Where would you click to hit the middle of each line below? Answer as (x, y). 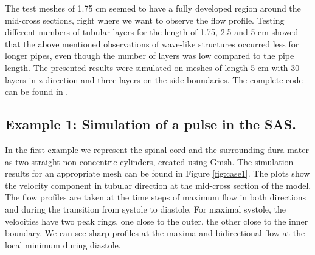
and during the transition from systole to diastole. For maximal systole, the (146, 209)
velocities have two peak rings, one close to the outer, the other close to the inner (157, 221)
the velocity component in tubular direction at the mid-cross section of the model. (158, 185)
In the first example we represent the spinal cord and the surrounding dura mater (157, 149)
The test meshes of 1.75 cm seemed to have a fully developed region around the (153, 8)
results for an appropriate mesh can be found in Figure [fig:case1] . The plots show (157, 173)
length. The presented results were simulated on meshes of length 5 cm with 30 (152, 67)
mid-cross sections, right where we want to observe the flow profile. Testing (145, 20)
